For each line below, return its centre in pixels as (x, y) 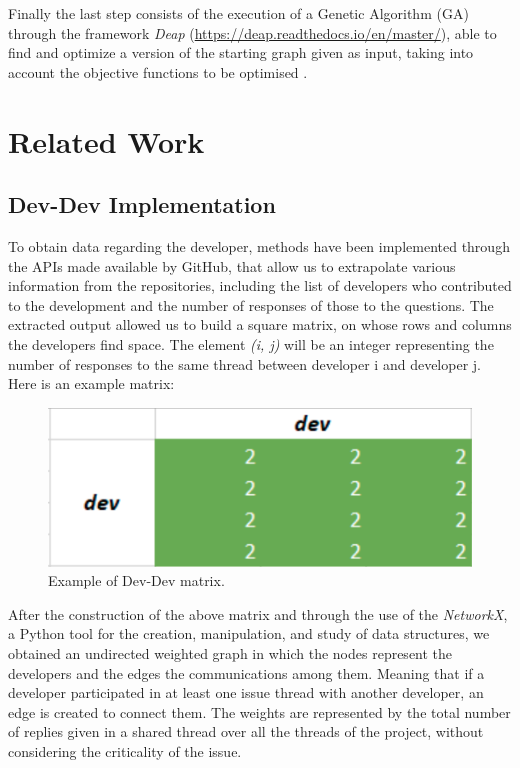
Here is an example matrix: (91, 383)
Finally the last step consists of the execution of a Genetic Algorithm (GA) (238, 13)
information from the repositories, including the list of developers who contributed (260, 285)
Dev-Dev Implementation (142, 204)
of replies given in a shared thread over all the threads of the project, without (246, 731)
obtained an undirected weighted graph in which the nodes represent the (230, 652)
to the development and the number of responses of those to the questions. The (251, 304)
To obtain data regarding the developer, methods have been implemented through (259, 245)
